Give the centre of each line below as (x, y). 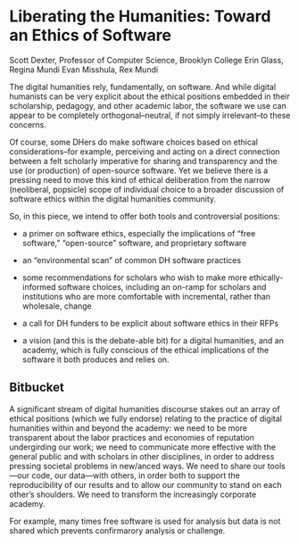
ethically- (266, 277)
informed (39, 286)
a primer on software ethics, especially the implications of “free (139, 233)
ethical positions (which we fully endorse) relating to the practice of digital (146, 418)
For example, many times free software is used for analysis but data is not (145, 521)
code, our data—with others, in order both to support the (136, 475)
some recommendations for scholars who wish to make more (134, 277)
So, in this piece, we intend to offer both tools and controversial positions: (145, 216)
